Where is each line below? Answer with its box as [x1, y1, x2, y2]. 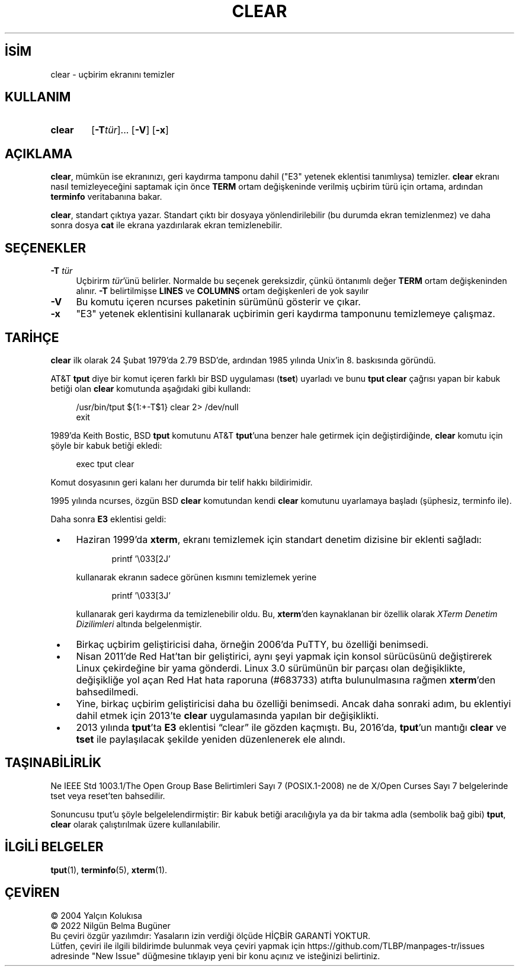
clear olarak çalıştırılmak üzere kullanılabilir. [50, 819, 220, 829]
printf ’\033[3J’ [111, 590, 171, 601]
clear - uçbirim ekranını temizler [50, 69, 175, 79]
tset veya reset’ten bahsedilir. [50, 790, 165, 801]
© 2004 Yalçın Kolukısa [50, 910, 142, 921]
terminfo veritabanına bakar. [50, 191, 162, 202]
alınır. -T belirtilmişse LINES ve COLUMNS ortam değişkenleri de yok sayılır [76, 286, 369, 296]
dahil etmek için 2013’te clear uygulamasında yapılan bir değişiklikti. [76, 709, 379, 721]
